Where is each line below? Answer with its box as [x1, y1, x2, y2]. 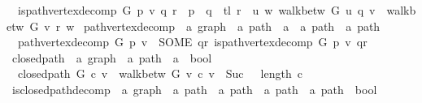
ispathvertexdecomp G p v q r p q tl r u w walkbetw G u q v [17, 2, 376, 18]
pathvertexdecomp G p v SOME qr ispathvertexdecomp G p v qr [17, 33, 368, 50]
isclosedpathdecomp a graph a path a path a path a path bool [11, 80, 377, 97]
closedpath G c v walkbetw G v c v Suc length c [17, 65, 302, 82]
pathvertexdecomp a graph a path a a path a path [84, 17, 381, 34]
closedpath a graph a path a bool [11, 49, 212, 66]
